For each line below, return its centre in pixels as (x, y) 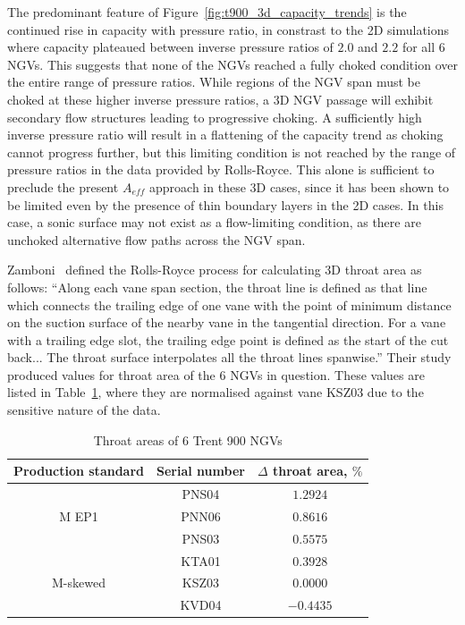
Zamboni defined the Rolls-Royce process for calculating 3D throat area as (215, 270)
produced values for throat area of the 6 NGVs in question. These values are (216, 374)
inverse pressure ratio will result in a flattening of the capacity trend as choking (225, 135)
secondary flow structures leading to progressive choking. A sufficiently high (215, 117)
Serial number (201, 471)
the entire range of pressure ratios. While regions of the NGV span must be (214, 82)
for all (418, 47)
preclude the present (63, 186)
